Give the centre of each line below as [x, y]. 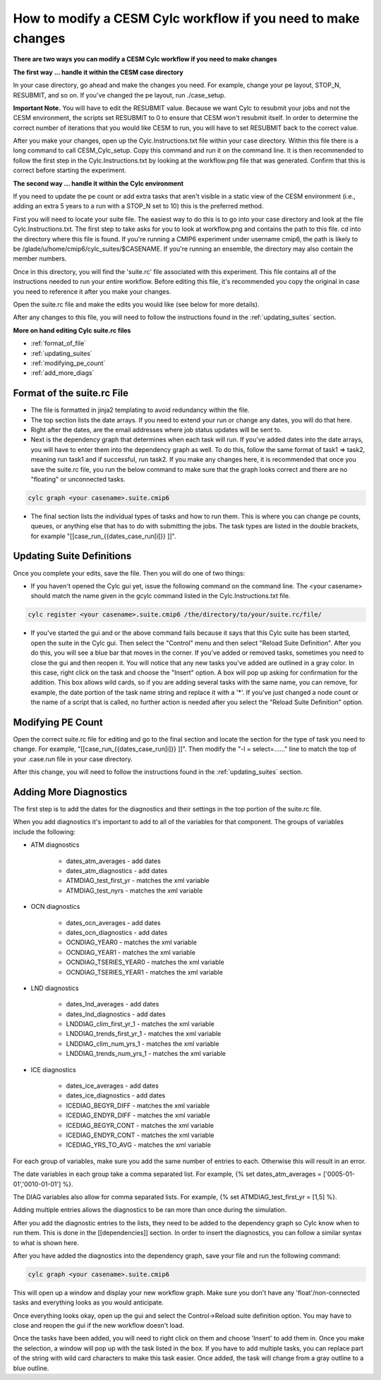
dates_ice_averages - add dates [112, 1086]
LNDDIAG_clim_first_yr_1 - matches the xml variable [140, 1024]
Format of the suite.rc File [71, 393]
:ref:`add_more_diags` [62, 373]
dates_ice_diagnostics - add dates [116, 1095]
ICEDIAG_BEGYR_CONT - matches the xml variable [140, 1125]
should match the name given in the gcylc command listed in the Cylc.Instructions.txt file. [161, 596]
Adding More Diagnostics [70, 792]
